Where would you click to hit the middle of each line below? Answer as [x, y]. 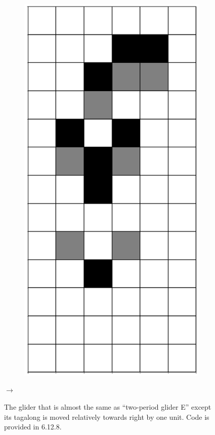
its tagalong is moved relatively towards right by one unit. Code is [107, 417]
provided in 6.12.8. [33, 427]
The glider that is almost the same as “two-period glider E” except [108, 407]
